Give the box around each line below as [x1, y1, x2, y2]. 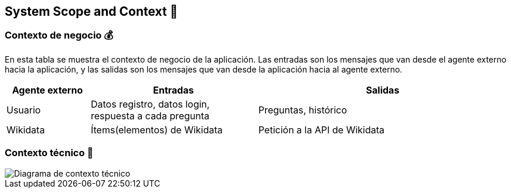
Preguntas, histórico [258, 104, 348, 116]
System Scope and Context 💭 [5, 4, 178, 19]
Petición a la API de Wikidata [258, 123, 384, 136]
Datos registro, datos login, [90, 98, 210, 110]
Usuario [6, 104, 41, 116]
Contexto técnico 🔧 [5, 147, 94, 159]
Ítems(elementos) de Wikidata [90, 123, 223, 136]
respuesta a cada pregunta [90, 109, 210, 122]
